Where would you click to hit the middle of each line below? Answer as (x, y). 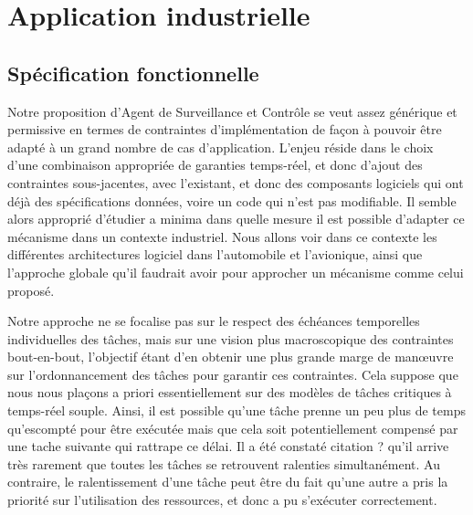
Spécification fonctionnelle (133, 73)
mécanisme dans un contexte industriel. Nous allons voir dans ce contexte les (222, 236)
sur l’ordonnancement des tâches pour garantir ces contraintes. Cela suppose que (233, 374)
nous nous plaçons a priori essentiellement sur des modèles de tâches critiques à (230, 392)
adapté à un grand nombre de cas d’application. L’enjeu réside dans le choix (221, 147)
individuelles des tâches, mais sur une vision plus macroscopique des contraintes (231, 338)
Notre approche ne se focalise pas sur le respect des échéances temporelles (214, 321)
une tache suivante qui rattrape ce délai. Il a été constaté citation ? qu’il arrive (228, 446)
